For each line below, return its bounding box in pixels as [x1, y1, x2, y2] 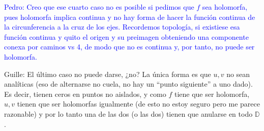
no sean [226, 68, 250, 79]
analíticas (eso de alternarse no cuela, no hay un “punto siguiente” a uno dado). [4, 78, 253, 89]
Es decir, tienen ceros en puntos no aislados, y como [4, 88, 166, 99]
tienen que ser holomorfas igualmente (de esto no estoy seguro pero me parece [17, 98, 260, 109]
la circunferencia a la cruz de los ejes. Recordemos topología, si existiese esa [4, 21, 240, 32]
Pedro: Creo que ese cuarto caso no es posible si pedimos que [4, 2, 194, 12]
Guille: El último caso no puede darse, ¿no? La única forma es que [4, 68, 211, 79]
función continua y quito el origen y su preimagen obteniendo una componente [4, 31, 249, 42]
